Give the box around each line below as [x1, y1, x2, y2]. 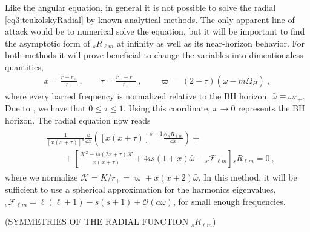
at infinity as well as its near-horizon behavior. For [116, 36, 305, 49]
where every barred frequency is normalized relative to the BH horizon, [5, 89, 269, 102]
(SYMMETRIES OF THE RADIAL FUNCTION [5, 215, 189, 228]
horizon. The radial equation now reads [5, 113, 151, 126]
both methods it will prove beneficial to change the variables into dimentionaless [5, 48, 303, 61]
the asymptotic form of [5, 36, 90, 49]
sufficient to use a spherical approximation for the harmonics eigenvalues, [5, 183, 276, 196]
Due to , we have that [5, 102, 86, 114]
